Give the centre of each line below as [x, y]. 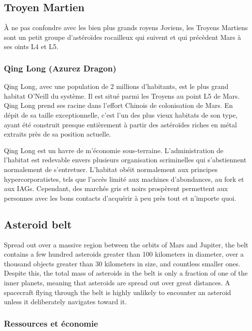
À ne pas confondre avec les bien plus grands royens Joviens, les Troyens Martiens [126, 27]
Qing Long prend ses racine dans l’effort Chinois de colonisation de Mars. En [118, 105]
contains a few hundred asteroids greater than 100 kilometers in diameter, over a [124, 254]
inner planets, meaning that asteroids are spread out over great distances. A [117, 282]
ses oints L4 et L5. [31, 46]
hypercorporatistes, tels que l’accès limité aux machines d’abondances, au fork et [124, 179]
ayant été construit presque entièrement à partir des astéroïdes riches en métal [120, 124]
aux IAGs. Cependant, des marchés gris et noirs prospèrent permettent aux [116, 188]
